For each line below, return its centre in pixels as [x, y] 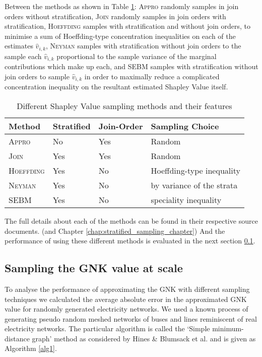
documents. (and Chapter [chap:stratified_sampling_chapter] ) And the [115, 231]
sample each [23, 56]
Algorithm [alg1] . [31, 348]
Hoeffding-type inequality [195, 170]
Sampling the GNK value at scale [94, 268]
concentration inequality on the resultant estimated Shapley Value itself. [116, 87]
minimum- [228, 328]
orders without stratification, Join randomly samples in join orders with [115, 16]
